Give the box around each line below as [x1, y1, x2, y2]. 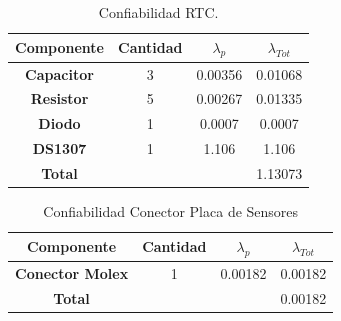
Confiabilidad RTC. [98, 2, 219, 22]
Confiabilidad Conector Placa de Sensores [43, 201, 299, 222]
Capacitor [25, 63, 94, 84]
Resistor [30, 88, 89, 109]
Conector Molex [15, 262, 129, 283]
